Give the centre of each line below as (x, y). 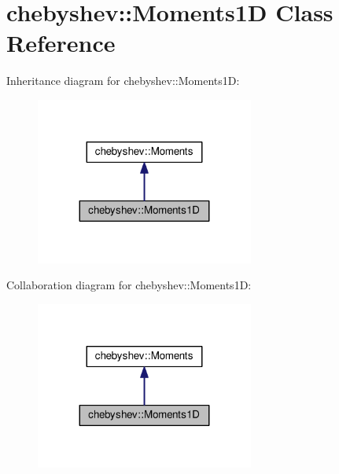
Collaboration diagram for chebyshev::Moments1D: (129, 285)
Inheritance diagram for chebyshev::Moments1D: (123, 81)
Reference (61, 43)
